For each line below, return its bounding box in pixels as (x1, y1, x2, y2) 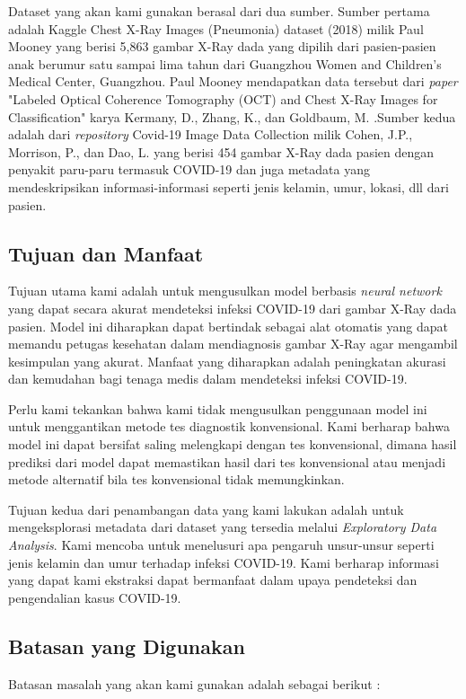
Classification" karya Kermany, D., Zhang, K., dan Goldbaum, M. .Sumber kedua (8, 107, 456, 126)
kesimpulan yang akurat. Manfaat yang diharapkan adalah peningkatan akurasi (8, 351, 446, 370)
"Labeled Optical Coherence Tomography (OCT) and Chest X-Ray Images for (8, 89, 438, 108)
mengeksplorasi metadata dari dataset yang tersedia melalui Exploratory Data (8, 518, 437, 536)
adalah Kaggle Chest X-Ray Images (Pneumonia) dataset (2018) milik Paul (8, 19, 424, 38)
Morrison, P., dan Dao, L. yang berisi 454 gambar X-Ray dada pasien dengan (8, 142, 435, 161)
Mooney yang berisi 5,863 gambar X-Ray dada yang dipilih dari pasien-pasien (8, 37, 436, 56)
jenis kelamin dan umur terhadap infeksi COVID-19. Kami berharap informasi (8, 553, 439, 571)
